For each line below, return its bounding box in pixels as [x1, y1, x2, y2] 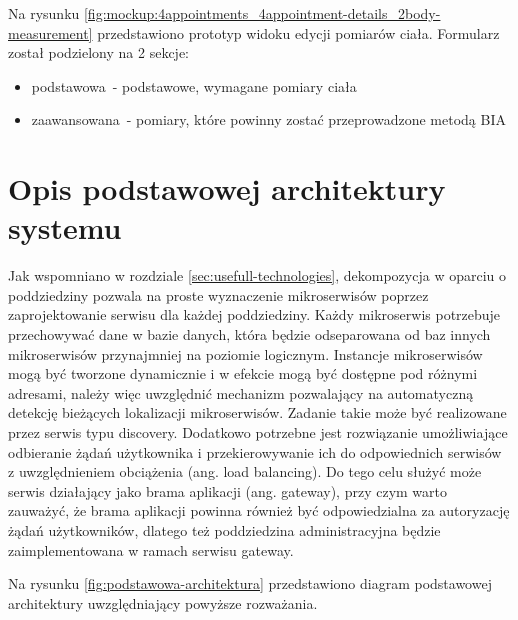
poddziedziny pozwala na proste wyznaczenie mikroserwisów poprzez [8, 284, 429, 305]
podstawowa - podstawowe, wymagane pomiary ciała [31, 75, 357, 96]
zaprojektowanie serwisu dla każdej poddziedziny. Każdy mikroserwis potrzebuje [8, 304, 501, 325]
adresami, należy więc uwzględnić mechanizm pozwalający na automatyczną [8, 382, 474, 403]
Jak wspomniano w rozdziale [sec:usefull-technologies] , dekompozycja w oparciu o [8, 265, 506, 286]
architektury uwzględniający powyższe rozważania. [8, 592, 318, 613]
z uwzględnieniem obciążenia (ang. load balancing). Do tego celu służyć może [8, 461, 482, 482]
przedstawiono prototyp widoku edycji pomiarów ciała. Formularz [97, 22, 500, 43]
